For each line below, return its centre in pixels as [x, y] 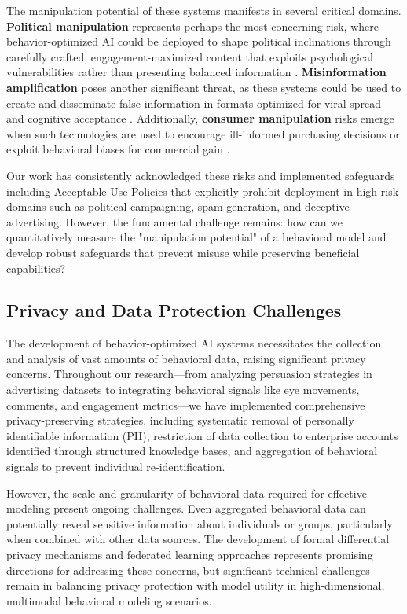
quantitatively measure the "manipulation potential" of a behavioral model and [196, 237]
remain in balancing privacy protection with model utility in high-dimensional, [196, 585]
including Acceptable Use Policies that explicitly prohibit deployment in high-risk [203, 191]
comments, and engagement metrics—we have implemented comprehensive [186, 404]
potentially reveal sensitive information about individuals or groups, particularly [200, 523]
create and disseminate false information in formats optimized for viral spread [194, 103]
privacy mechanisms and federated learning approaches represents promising [190, 555]
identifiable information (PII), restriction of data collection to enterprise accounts [202, 435]
